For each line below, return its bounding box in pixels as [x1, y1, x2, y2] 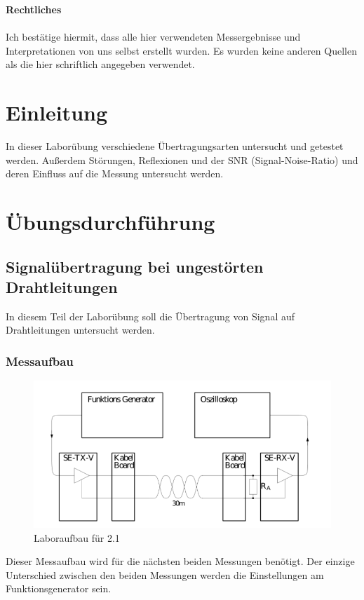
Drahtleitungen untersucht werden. [6, 322, 155, 337]
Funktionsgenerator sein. [6, 581, 112, 596]
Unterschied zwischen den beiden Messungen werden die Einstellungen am [6, 567, 324, 582]
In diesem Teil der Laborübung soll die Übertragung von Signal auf [6, 308, 295, 323]
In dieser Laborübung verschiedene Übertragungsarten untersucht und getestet [6, 139, 344, 154]
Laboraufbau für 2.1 [34, 530, 120, 545]
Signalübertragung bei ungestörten [6, 255, 264, 277]
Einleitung [6, 98, 108, 127]
